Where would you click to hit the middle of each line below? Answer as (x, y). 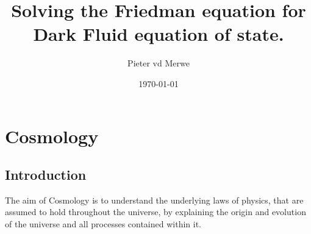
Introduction (46, 175)
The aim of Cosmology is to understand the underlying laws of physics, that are (154, 200)
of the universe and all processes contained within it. (103, 224)
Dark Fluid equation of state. (159, 34)
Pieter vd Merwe (159, 63)
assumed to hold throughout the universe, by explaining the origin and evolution (155, 212)
